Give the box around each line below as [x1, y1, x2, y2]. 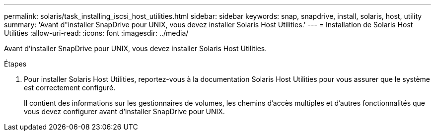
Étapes [4, 60, 27, 68]
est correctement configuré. [24, 83, 116, 92]
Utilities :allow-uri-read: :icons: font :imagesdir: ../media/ [4, 29, 189, 37]
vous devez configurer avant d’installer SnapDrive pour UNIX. [24, 107, 225, 116]
